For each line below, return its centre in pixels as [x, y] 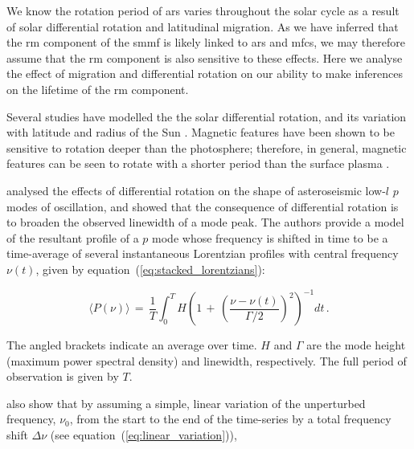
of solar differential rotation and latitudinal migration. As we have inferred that [203, 26]
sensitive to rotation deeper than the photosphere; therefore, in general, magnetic [207, 147]
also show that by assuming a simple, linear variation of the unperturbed [186, 403]
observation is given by [63, 376]
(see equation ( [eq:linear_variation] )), [143, 434]
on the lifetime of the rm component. [98, 89]
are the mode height [356, 345]
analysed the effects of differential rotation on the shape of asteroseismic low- [196, 190]
